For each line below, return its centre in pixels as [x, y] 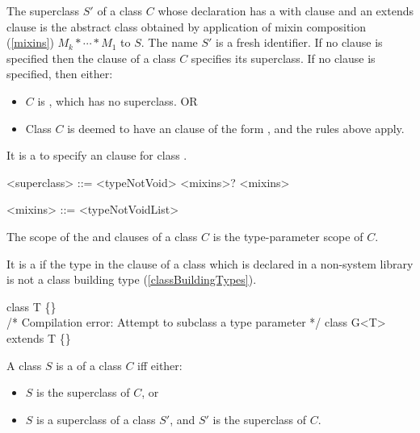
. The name [169, 42]
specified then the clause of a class [91, 58]
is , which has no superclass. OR [118, 100]
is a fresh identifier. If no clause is [299, 42]
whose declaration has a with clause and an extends [286, 10]
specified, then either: [60, 74]
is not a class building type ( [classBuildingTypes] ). [132, 279]
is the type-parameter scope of [288, 236]
